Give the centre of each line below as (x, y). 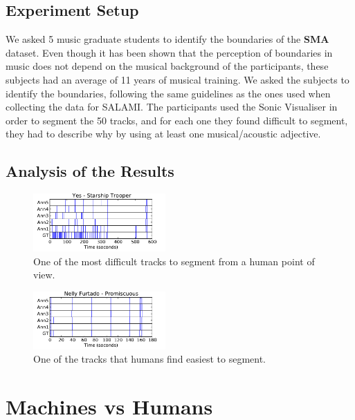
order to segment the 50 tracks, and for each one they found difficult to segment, (177, 120)
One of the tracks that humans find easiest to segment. (149, 359)
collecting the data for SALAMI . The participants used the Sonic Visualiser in (172, 107)
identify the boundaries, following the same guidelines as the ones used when (168, 93)
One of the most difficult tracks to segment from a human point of (174, 261)
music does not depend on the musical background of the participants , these (167, 66)
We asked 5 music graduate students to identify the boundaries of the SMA (167, 39)
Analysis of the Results (90, 171)
